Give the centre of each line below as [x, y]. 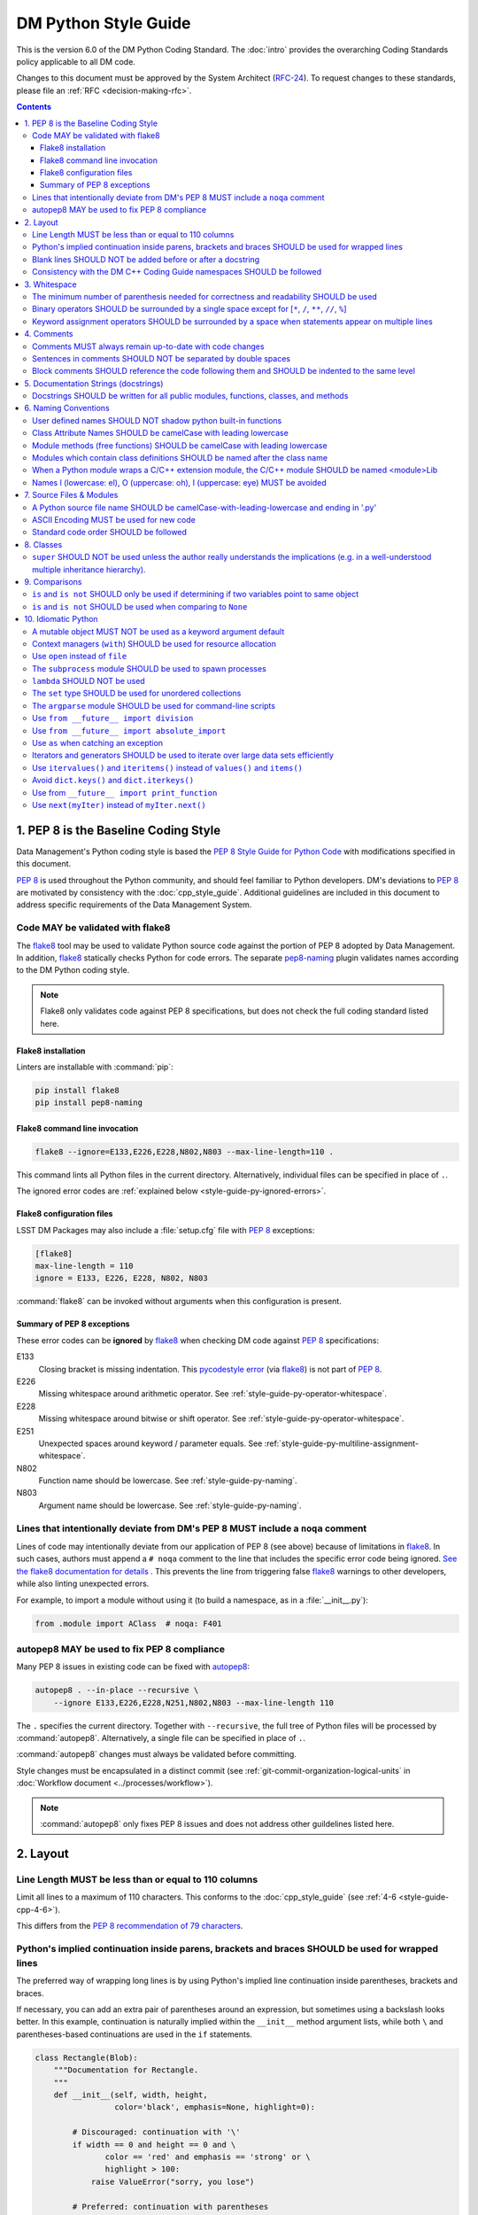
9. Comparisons [53, 581]
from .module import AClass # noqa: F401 [128, 1623]
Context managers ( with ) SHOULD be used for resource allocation [154, 643]
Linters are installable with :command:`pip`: [95, 1067]
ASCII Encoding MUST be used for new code [114, 520]
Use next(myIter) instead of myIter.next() [119, 804]
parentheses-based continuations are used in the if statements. [134, 2034]
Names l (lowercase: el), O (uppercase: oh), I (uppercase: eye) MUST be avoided [179, 482]
